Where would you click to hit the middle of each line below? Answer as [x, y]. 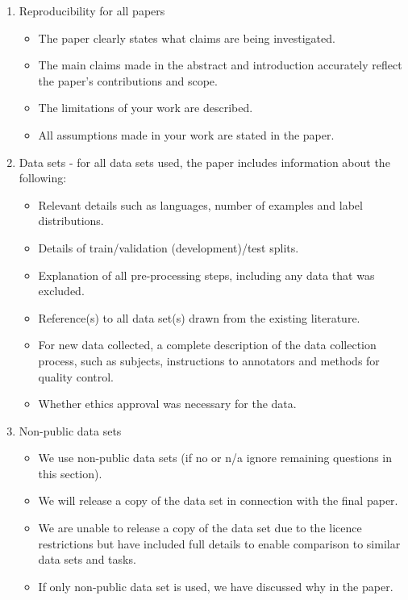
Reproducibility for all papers [92, 10]
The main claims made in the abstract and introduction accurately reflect [220, 65]
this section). [70, 473]
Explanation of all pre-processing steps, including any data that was [206, 275]
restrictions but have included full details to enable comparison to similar [219, 543]
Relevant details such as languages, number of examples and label [200, 204]
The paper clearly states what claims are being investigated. [187, 37]
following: [43, 178]
